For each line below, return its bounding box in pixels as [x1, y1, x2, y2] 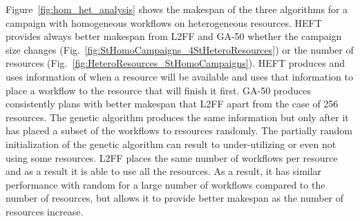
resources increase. [6, 204, 84, 218]
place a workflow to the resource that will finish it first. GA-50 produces [6, 83, 311, 97]
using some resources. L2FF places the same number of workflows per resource [6, 150, 338, 165]
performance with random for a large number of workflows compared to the [6, 177, 325, 191]
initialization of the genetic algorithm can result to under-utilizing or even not [6, 136, 337, 151]
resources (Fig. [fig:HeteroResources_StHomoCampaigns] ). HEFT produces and [6, 56, 345, 70]
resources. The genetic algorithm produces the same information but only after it [6, 109, 349, 124]
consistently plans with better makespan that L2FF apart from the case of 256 [6, 96, 339, 111]
